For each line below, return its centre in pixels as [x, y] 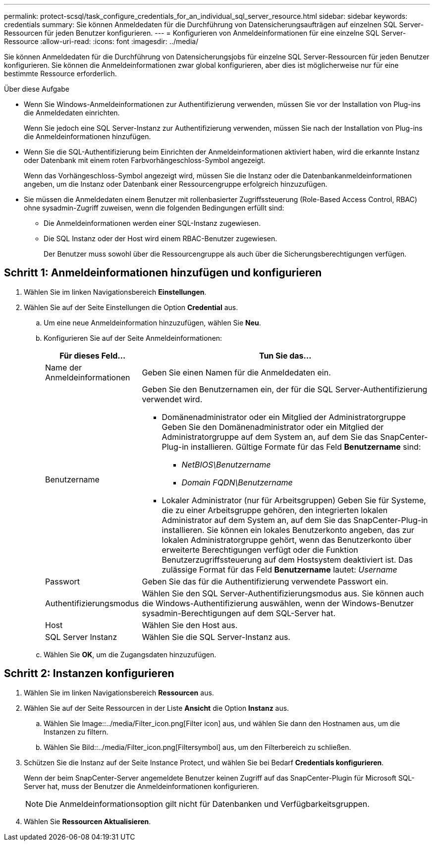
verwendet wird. [172, 399]
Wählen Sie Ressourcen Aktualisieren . [87, 821]
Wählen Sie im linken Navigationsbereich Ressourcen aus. [119, 692]
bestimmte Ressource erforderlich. [60, 74]
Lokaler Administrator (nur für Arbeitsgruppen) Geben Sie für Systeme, [294, 500]
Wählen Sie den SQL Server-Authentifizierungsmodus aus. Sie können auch [283, 593]
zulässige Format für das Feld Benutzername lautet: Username [279, 569]
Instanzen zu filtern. [76, 732]
